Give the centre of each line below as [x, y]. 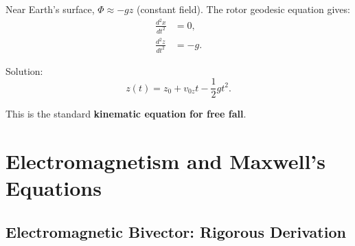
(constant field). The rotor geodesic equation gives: [243, 9]
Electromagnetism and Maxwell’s [166, 161]
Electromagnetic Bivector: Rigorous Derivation [176, 231]
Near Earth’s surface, [50, 9]
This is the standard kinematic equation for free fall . [126, 114]
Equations [54, 188]
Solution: [24, 70]
